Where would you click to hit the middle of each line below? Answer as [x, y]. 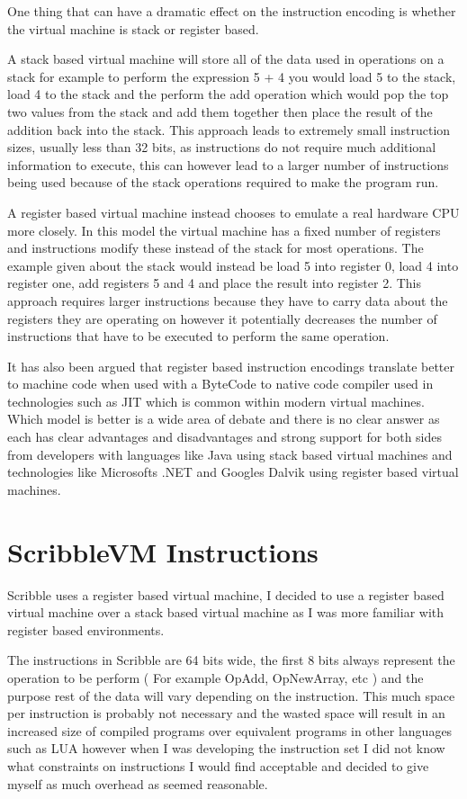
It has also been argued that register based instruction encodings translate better [231, 366]
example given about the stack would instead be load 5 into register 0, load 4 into [233, 265]
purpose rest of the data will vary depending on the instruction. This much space [231, 695]
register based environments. [86, 629]
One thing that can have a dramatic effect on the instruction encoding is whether [232, 11]
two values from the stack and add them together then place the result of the [220, 111]
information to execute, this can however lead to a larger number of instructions [228, 164]
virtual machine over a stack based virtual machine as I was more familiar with [226, 612]
